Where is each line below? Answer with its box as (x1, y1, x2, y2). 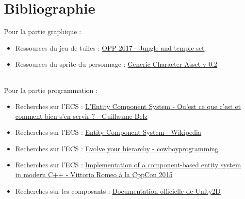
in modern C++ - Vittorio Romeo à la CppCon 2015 (15, 169, 173, 180)
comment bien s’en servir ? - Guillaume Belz (15, 110, 147, 121)
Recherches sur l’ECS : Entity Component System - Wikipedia (15, 127, 201, 137)
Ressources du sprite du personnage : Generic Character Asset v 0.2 (15, 59, 217, 69)
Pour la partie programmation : (4, 85, 98, 95)
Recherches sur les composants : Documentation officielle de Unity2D (15, 185, 221, 196)
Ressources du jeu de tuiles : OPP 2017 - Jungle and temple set (15, 42, 205, 53)
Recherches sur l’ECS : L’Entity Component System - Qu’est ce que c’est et (15, 101, 241, 111)
